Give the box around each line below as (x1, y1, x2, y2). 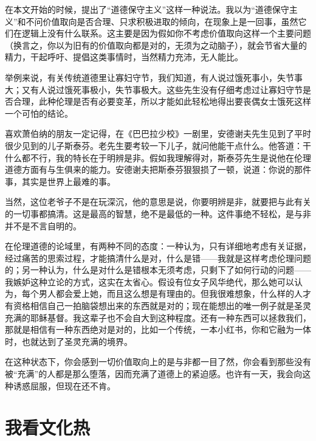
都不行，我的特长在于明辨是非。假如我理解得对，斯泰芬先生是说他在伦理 (21, 151, 311, 164)
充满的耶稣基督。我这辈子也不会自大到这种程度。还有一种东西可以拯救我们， (5, 311, 311, 324)
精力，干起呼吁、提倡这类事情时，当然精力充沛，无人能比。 (5, 50, 243, 63)
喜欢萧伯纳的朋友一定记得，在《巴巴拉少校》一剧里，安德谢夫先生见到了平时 (5, 127, 311, 140)
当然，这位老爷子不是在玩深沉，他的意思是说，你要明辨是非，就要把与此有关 (5, 195, 311, 208)
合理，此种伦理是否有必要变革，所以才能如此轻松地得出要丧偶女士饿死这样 (13, 95, 311, 108)
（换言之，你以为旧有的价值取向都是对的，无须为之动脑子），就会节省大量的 (5, 38, 307, 51)
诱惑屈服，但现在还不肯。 (13, 379, 115, 392)
